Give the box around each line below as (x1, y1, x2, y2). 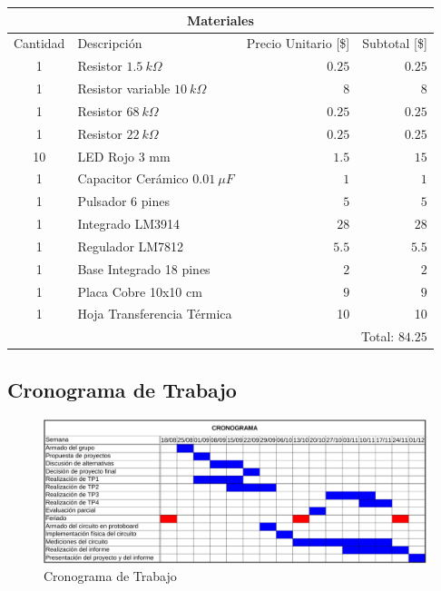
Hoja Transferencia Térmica (77, 304, 232, 323)
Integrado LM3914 (77, 214, 181, 233)
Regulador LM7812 (77, 236, 184, 255)
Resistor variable (77, 79, 171, 98)
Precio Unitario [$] (246, 34, 350, 53)
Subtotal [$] (362, 34, 427, 53)
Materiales (186, 10, 254, 29)
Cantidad (14, 34, 65, 53)
